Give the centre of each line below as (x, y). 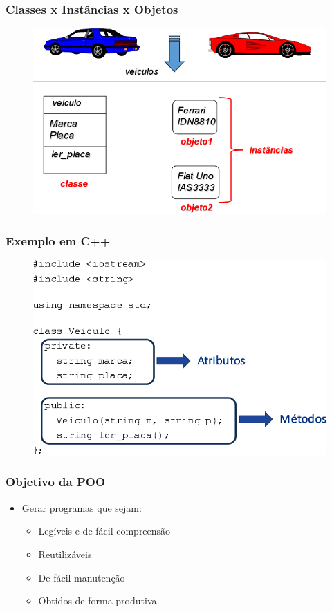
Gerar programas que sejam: (82, 507)
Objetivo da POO (56, 482)
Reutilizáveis (65, 554)
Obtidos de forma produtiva (98, 601)
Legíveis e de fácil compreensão (104, 531)
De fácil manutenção (82, 577)
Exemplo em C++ (58, 240)
